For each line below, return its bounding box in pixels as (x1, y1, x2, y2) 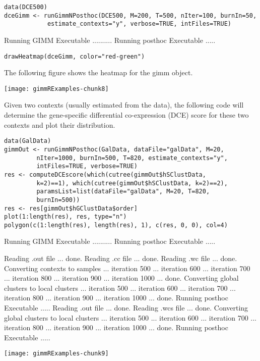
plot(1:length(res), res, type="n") (4, 213, 127, 221)
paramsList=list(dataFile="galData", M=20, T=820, (36, 188, 210, 195)
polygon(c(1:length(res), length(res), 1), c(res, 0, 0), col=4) (4, 221, 228, 229)
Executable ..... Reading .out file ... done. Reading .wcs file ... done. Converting (4, 302, 248, 313)
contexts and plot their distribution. (4, 119, 115, 130)
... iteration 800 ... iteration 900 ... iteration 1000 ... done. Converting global (4, 273, 239, 283)
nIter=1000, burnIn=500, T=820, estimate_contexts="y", (36, 154, 228, 162)
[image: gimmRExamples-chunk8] (4, 85, 109, 92)
